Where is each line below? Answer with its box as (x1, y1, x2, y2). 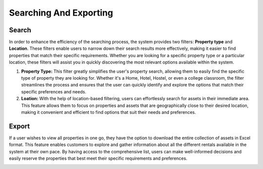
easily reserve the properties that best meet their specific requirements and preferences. (9, 155, 188, 161)
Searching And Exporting (9, 7, 113, 18)
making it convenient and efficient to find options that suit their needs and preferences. (21, 109, 196, 115)
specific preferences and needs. (21, 88, 86, 95)
